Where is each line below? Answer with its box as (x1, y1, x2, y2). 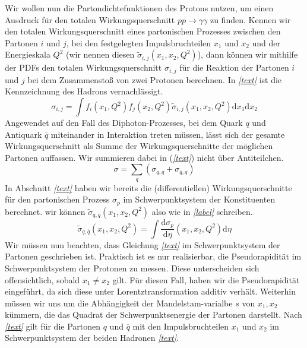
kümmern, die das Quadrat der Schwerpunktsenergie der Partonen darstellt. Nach (5, 308, 302, 321)
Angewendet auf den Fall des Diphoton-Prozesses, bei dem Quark (5, 116, 243, 129)
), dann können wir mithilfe (197, 48, 298, 61)
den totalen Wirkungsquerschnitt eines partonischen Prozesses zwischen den (5, 25, 281, 37)
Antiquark (5, 128, 42, 140)
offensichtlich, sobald (5, 273, 80, 286)
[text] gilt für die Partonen (5, 319, 101, 332)
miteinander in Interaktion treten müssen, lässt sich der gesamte (50, 128, 285, 140)
